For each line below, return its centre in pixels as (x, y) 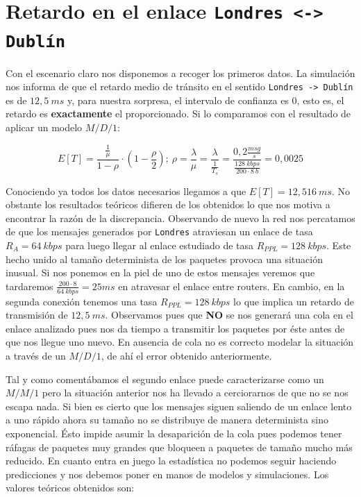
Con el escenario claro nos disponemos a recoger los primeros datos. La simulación (180, 73)
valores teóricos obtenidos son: (70, 488)
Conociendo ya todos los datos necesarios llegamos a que (126, 191)
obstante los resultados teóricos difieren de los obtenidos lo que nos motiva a (168, 204)
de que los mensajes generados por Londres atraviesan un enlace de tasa (159, 231)
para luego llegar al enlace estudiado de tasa (160, 245)
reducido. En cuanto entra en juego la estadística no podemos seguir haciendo (171, 461)
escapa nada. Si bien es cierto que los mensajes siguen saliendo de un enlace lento (179, 406)
